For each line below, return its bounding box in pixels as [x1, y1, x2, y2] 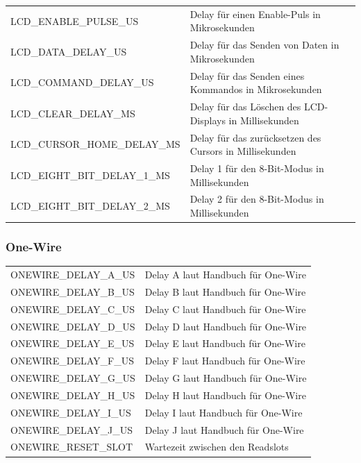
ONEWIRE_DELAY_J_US [10, 422, 133, 437]
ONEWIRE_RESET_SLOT [10, 439, 133, 454]
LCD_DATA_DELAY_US [10, 44, 127, 58]
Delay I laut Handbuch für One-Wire [144, 405, 303, 419]
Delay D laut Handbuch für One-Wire [144, 319, 307, 333]
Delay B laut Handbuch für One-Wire [144, 284, 306, 298]
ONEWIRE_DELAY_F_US [10, 353, 134, 368]
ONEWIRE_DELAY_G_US [10, 371, 135, 385]
